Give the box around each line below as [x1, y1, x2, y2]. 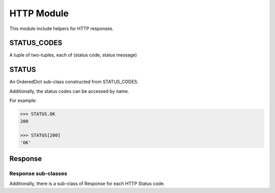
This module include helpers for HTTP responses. [9, 25, 114, 32]
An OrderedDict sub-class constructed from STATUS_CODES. [9, 79, 139, 85]
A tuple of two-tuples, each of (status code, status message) [9, 52, 137, 58]
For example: [9, 97, 37, 104]
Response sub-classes [9, 170, 67, 177]
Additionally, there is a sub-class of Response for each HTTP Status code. [9, 181, 165, 187]
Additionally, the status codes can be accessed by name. [9, 88, 129, 94]
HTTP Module [9, 8, 69, 19]
